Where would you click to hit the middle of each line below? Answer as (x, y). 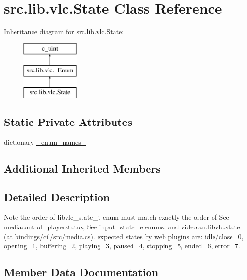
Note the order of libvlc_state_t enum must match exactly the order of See (116, 217)
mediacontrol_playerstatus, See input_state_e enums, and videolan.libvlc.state (122, 227)
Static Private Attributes (68, 122)
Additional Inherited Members (82, 168)
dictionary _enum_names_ (45, 142)
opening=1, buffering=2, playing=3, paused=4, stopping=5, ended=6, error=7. (122, 246)
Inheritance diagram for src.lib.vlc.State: (64, 31)
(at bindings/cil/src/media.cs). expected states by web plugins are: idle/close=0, (124, 236)
